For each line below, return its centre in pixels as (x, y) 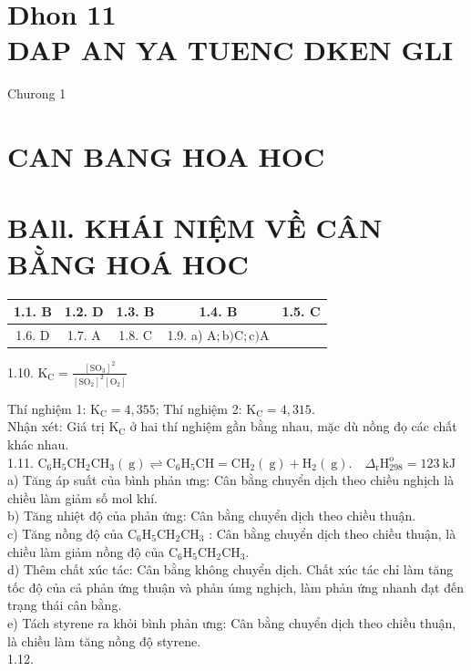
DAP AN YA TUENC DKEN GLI (230, 50)
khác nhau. (38, 444)
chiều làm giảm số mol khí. (82, 497)
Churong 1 (37, 93)
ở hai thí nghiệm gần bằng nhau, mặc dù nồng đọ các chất (293, 426)
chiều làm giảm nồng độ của (86, 551)
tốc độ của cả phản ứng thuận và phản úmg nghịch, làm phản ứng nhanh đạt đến (235, 587)
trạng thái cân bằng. (65, 605)
